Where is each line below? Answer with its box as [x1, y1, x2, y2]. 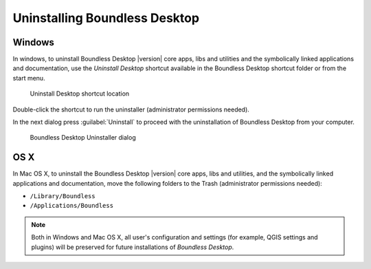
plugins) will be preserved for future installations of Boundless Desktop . [31, 243, 234, 251]
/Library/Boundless [30, 193, 95, 200]
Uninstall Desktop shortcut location [30, 89, 130, 98]
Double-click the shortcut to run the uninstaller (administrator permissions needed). [12, 105, 250, 114]
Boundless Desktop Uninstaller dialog [30, 133, 137, 142]
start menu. [12, 74, 45, 82]
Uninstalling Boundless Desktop [12, 10, 199, 25]
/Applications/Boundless [30, 202, 113, 210]
